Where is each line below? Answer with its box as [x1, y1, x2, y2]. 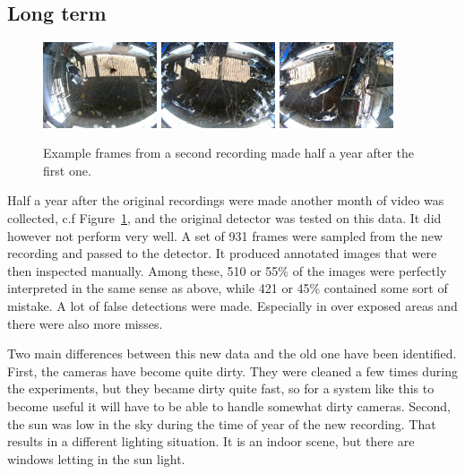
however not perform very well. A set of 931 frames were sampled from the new [7, 226, 443, 245]
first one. [43, 160, 91, 179]
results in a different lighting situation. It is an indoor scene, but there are [7, 432, 415, 451]
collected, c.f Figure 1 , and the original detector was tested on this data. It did [7, 208, 442, 227]
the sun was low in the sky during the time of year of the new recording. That [7, 414, 436, 433]
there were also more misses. [7, 314, 163, 332]
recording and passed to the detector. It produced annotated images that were [7, 244, 437, 263]
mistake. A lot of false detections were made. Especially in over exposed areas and [7, 296, 458, 315]
